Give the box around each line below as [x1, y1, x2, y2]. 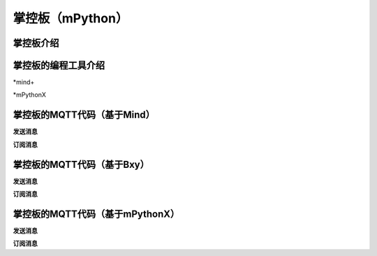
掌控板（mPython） [13, 10, 128, 26]
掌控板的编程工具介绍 [13, 59, 105, 71]
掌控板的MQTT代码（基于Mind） [13, 109, 155, 121]
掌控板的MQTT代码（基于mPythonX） [13, 208, 180, 220]
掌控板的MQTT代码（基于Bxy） [13, 158, 149, 171]
